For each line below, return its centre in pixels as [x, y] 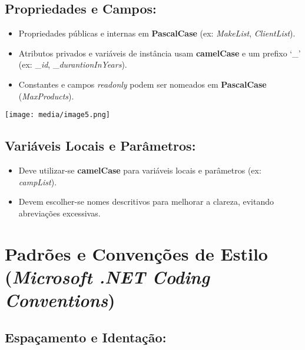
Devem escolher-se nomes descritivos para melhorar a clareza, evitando [146, 201]
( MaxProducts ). [46, 96]
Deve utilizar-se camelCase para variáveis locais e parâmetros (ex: [140, 170]
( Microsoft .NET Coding [107, 276]
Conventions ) [60, 299]
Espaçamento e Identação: [86, 337]
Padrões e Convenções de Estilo [136, 253]
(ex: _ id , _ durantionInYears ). [73, 64]
